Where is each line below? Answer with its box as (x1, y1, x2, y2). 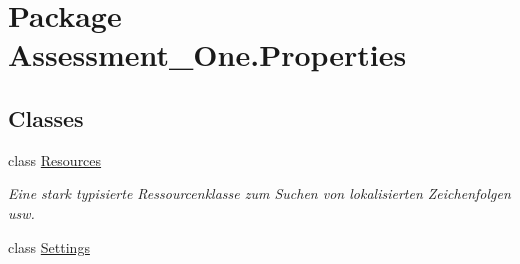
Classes (8, 102, 84, 133)
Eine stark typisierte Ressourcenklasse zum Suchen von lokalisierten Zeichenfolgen (8, 183, 511, 204)
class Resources (8, 149, 102, 170)
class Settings (8, 236, 90, 257)
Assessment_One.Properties (8, 34, 407, 75)
